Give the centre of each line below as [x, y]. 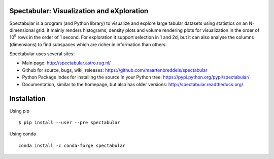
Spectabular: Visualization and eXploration [79, 11]
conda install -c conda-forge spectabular [72, 145]
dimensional [22, 30]
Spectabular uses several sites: [42, 54]
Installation [27, 99]
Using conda [23, 134]
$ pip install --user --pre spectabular [69, 122]
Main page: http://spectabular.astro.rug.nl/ [66, 63]
